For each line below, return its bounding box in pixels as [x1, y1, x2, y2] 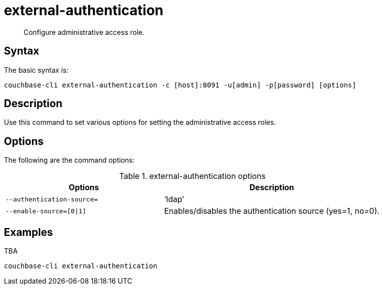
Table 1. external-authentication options [119, 171, 266, 181]
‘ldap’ [164, 194, 184, 204]
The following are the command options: [4, 156, 135, 165]
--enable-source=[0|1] [5, 207, 87, 215]
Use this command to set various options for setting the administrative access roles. [4, 118, 276, 127]
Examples [4, 226, 53, 238]
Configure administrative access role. [24, 28, 145, 36]
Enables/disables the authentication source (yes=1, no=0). [164, 206, 380, 216]
